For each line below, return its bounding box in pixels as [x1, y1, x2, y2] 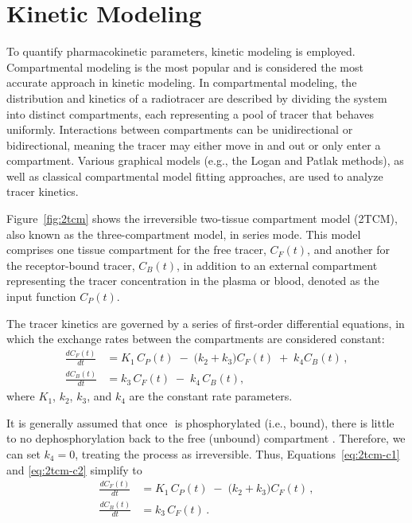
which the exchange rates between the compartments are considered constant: [6, 330, 385, 347]
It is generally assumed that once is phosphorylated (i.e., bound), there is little [6, 414, 395, 431]
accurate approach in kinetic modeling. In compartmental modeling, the [6, 74, 357, 91]
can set [6, 445, 41, 462]
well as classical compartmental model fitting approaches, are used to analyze [6, 167, 383, 184]
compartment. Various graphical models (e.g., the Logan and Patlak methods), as [6, 152, 404, 169]
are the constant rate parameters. [129, 388, 293, 404]
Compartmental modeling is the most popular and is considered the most [6, 58, 363, 75]
